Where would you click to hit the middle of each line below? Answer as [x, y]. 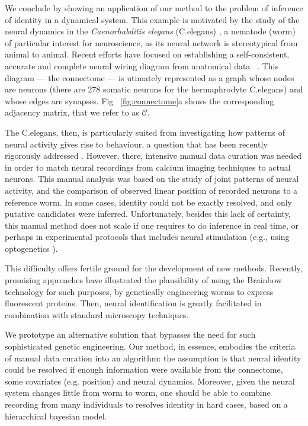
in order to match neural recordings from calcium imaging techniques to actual [148, 167]
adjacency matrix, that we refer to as [72, 112]
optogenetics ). [31, 248]
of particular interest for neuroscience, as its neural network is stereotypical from [151, 42]
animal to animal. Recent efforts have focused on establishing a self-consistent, [147, 54]
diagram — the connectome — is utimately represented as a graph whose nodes [150, 77]
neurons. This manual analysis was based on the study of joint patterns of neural [152, 179]
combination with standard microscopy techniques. [97, 314]
